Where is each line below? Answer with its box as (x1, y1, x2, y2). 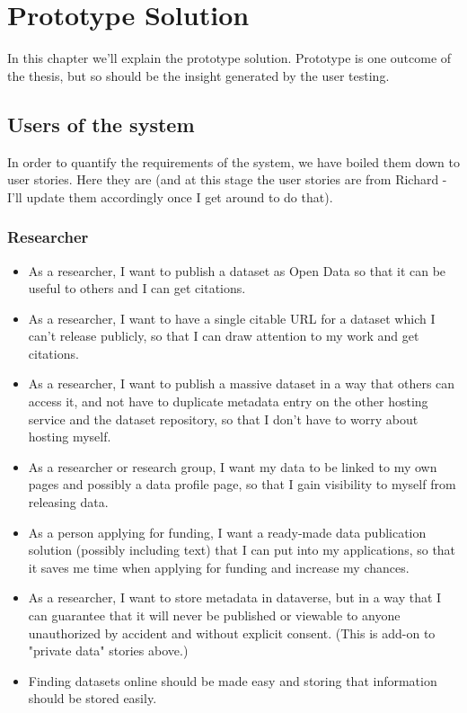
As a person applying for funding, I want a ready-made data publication (28, 522, 427, 541)
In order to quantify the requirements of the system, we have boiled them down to (7, 152, 460, 171)
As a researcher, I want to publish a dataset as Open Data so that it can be (28, 261, 446, 280)
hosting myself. (28, 427, 111, 446)
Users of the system (7, 110, 195, 138)
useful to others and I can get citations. (28, 279, 246, 298)
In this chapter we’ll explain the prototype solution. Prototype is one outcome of (7, 49, 452, 67)
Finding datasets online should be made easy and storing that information (28, 671, 437, 690)
